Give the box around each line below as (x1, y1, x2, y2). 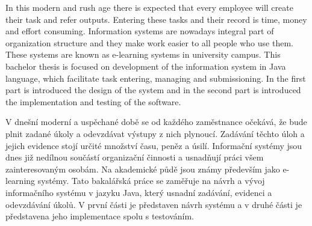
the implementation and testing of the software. (5, 95, 181, 108)
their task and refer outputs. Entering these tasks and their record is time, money (5, 13, 307, 25)
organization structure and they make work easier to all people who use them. (5, 36, 293, 49)
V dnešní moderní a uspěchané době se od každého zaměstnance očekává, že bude (5, 115, 307, 128)
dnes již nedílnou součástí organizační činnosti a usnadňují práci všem (5, 151, 264, 163)
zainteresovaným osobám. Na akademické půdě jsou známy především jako (5, 162, 280, 175)
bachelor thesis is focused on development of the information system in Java (5, 60, 286, 72)
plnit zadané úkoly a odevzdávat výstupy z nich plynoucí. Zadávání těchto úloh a (5, 127, 305, 139)
